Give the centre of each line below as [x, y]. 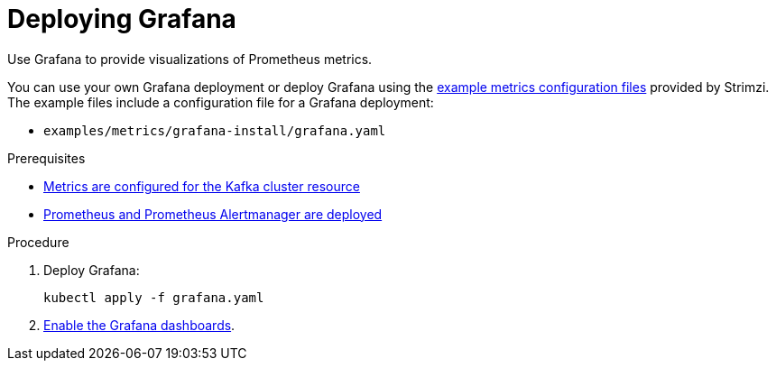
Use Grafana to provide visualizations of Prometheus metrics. [190, 59]
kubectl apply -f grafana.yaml [154, 297]
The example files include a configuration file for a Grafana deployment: [221, 102]
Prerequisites [46, 158]
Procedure [38, 242]
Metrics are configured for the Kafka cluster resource [202, 186]
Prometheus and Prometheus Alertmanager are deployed [213, 214]
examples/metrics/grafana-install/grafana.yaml [215, 130]
